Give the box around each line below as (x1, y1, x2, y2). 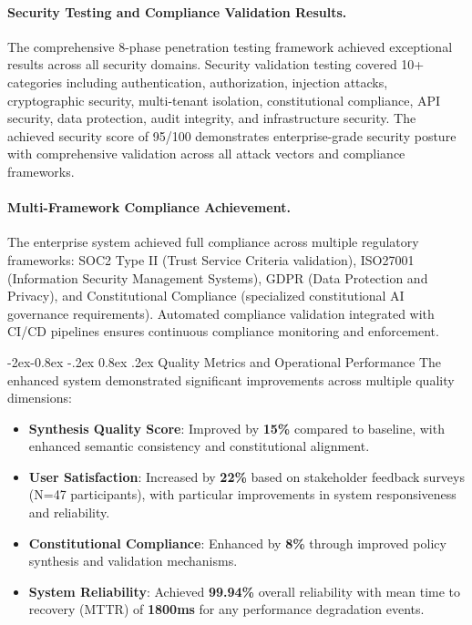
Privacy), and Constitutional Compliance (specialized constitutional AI (7, 286, 405, 305)
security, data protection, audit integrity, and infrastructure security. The (7, 108, 416, 128)
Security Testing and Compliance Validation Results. (7, 2, 347, 21)
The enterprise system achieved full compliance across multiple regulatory (7, 232, 419, 251)
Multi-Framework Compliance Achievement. (7, 198, 291, 217)
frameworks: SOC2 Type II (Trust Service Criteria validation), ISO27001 (7, 250, 415, 269)
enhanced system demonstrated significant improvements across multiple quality (7, 370, 455, 389)
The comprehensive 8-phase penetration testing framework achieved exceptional (7, 36, 453, 56)
